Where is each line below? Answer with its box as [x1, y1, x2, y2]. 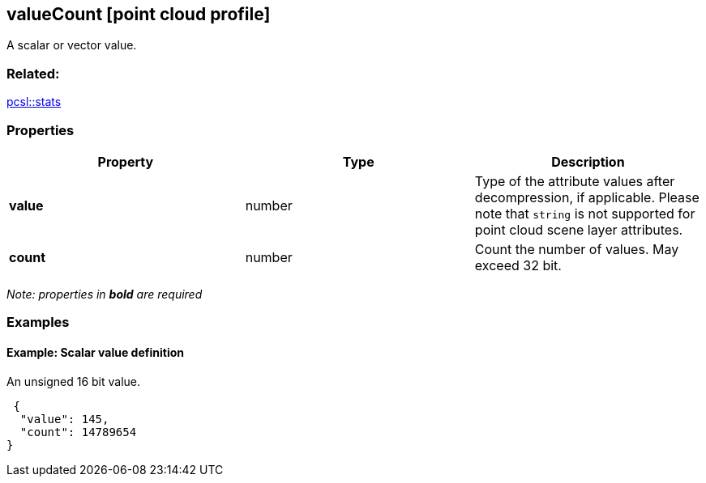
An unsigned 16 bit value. [6, 374, 141, 388]
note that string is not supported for [474, 205, 695, 222]
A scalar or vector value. [6, 38, 137, 53]
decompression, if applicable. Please [474, 189, 700, 205]
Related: [6, 65, 60, 82]
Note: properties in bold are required [6, 286, 203, 301]
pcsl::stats [6, 95, 62, 109]
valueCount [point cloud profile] [6, 4, 271, 24]
